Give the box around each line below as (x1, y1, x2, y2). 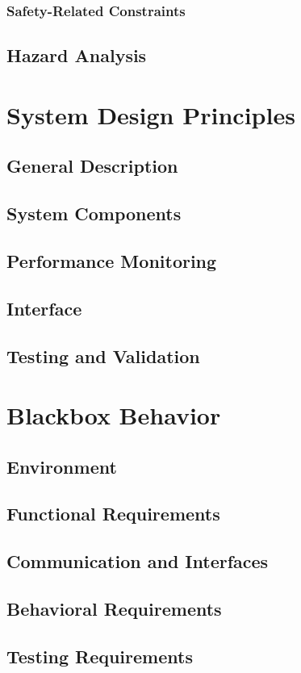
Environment (6, 454, 117, 479)
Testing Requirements (6, 643, 193, 668)
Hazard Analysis (6, 43, 147, 68)
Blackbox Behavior (6, 399, 221, 432)
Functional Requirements (6, 501, 220, 526)
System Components (6, 201, 182, 226)
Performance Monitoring (6, 248, 217, 273)
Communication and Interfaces (6, 549, 269, 574)
